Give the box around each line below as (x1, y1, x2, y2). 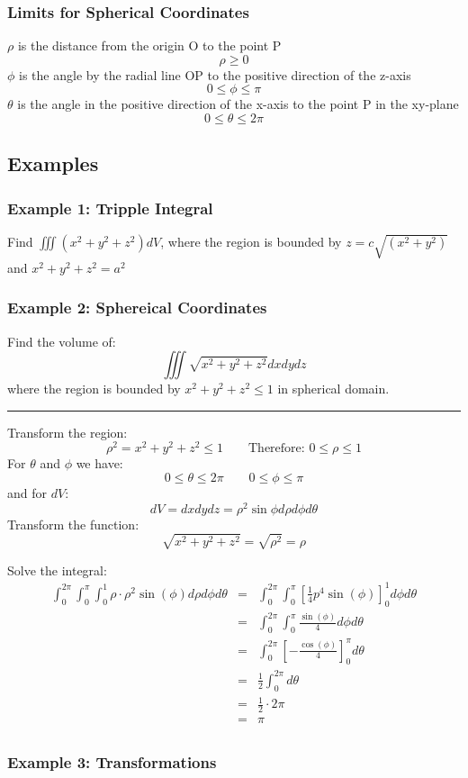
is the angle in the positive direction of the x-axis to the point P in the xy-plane (17, 95, 459, 113)
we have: (76, 454, 123, 473)
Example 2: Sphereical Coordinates (7, 296, 267, 319)
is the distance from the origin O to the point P (17, 36, 282, 55)
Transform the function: (7, 514, 139, 533)
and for (7, 484, 48, 502)
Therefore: (248, 442, 305, 456)
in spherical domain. (277, 379, 390, 398)
